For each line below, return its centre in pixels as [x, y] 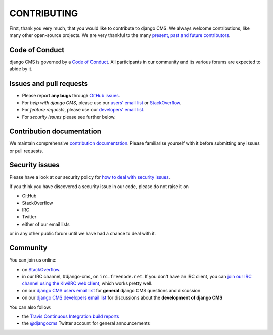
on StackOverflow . [41, 269]
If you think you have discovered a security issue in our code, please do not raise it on [99, 186]
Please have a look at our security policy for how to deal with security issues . [90, 177]
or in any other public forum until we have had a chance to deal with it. [83, 234]
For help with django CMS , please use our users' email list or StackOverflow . [102, 103]
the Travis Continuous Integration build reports [71, 316]
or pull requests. [26, 151]
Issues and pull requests [49, 84]
